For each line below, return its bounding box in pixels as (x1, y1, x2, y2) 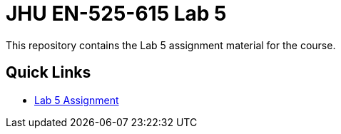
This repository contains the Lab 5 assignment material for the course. (6, 38, 336, 51)
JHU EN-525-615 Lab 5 (6, 1, 227, 26)
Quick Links (6, 63, 91, 82)
